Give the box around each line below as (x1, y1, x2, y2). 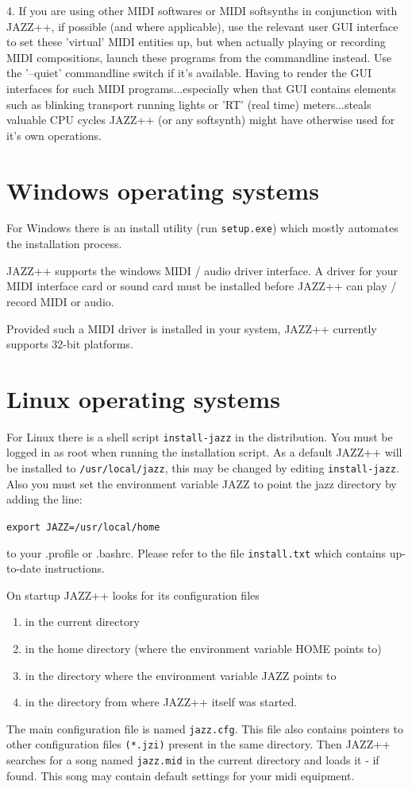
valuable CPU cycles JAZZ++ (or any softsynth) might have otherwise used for (6, 111, 395, 128)
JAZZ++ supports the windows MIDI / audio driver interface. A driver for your (6, 262, 398, 278)
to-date (6, 560, 41, 577)
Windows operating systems (6, 173, 319, 206)
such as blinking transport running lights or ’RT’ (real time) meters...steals (6, 95, 372, 112)
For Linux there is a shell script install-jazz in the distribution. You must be (6, 428, 393, 445)
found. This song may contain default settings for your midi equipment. (6, 767, 355, 783)
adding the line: (6, 491, 83, 507)
